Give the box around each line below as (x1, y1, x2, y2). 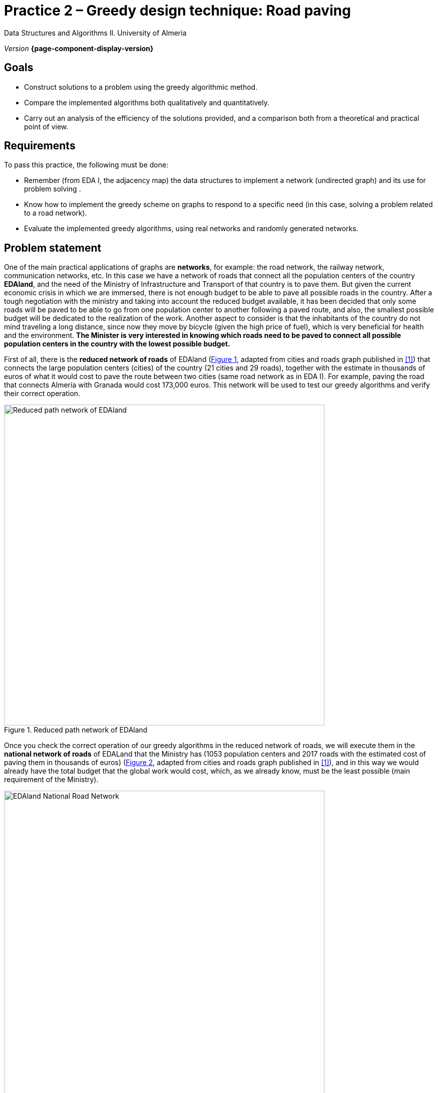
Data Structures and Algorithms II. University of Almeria (4, 28, 187, 37)
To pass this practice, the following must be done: (4, 160, 169, 169)
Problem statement (4, 241, 102, 254)
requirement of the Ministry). (4, 775, 99, 784)
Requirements (4, 139, 76, 152)
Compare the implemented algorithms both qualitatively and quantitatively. (24, 98, 269, 107)
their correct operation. (4, 389, 81, 398)
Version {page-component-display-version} (4, 44, 154, 53)
